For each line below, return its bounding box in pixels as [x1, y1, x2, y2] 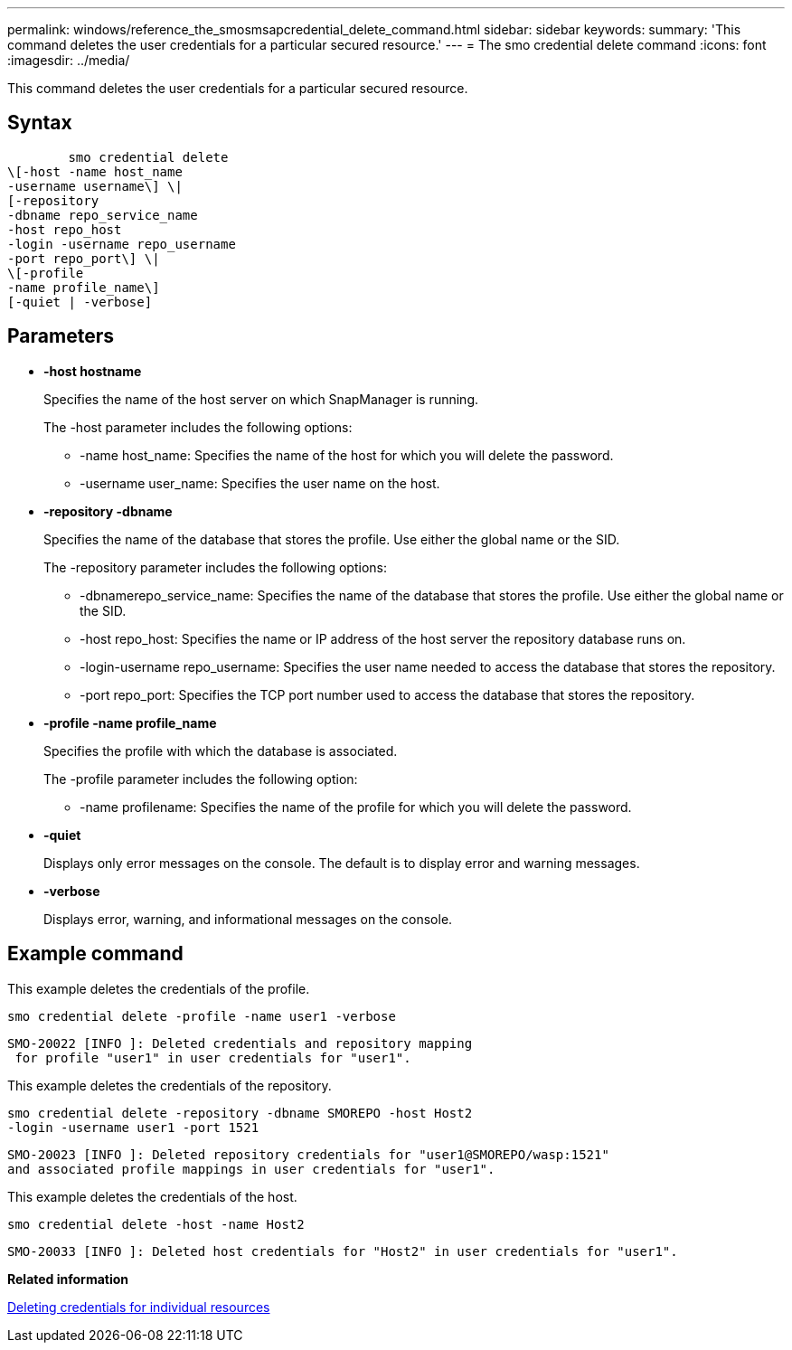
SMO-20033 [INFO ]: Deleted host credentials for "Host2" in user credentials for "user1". [7, 1243, 678, 1259]
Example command [7, 942, 184, 966]
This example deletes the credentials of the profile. [7, 980, 310, 996]
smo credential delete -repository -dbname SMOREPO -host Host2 [7, 1105, 473, 1120]
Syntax [7, 111, 72, 135]
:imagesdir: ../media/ [7, 52, 130, 68]
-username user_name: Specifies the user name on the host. [80, 475, 440, 491]
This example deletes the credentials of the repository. [7, 1077, 332, 1093]
